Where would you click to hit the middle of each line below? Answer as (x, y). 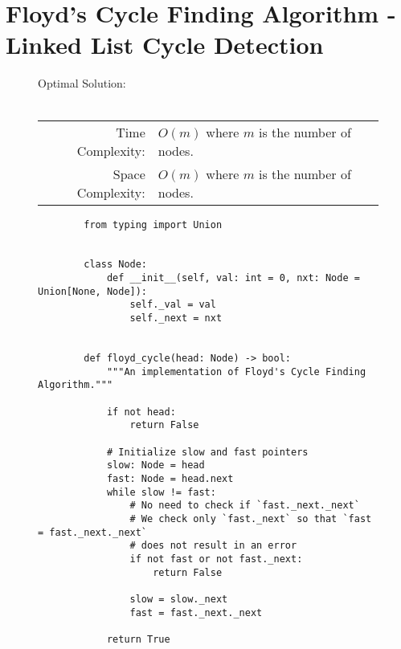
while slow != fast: (161, 492)
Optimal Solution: (82, 83)
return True (138, 639)
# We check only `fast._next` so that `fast (251, 518)
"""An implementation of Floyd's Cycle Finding (236, 371)
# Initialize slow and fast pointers (207, 452)
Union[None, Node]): (93, 291)
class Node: (116, 265)
